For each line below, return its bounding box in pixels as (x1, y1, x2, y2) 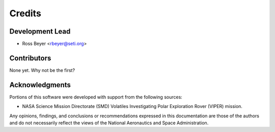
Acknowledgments (9, 81, 71, 89)
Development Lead (9, 27, 71, 36)
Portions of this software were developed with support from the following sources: (9, 94, 183, 100)
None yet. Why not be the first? (9, 67, 75, 73)
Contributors (9, 54, 51, 62)
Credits (9, 8, 42, 19)
